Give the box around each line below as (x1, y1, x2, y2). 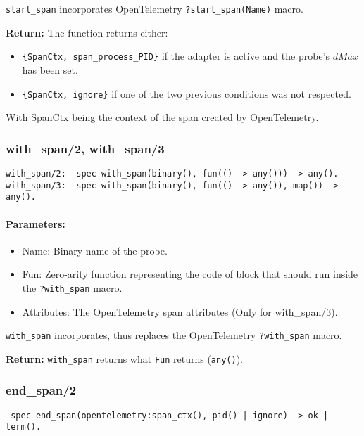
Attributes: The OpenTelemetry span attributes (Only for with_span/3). (22, 304, 338, 319)
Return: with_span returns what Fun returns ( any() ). (6, 351, 243, 366)
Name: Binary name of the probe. (22, 243, 168, 257)
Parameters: (6, 216, 65, 231)
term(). (6, 422, 42, 432)
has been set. (22, 62, 78, 77)
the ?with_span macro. (22, 280, 123, 295)
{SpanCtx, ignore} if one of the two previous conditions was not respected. (22, 86, 351, 101)
